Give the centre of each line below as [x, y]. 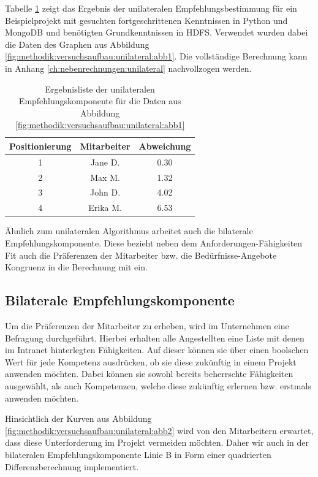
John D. [105, 192]
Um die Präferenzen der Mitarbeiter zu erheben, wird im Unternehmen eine [147, 325]
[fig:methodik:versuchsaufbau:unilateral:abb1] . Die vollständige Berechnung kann [156, 56]
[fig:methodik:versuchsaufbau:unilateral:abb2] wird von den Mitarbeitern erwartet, [159, 430]
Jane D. [105, 162]
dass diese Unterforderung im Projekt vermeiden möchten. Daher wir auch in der [157, 442]
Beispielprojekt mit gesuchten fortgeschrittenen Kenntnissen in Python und [146, 20]
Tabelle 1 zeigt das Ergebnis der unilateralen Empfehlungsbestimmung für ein [151, 8]
